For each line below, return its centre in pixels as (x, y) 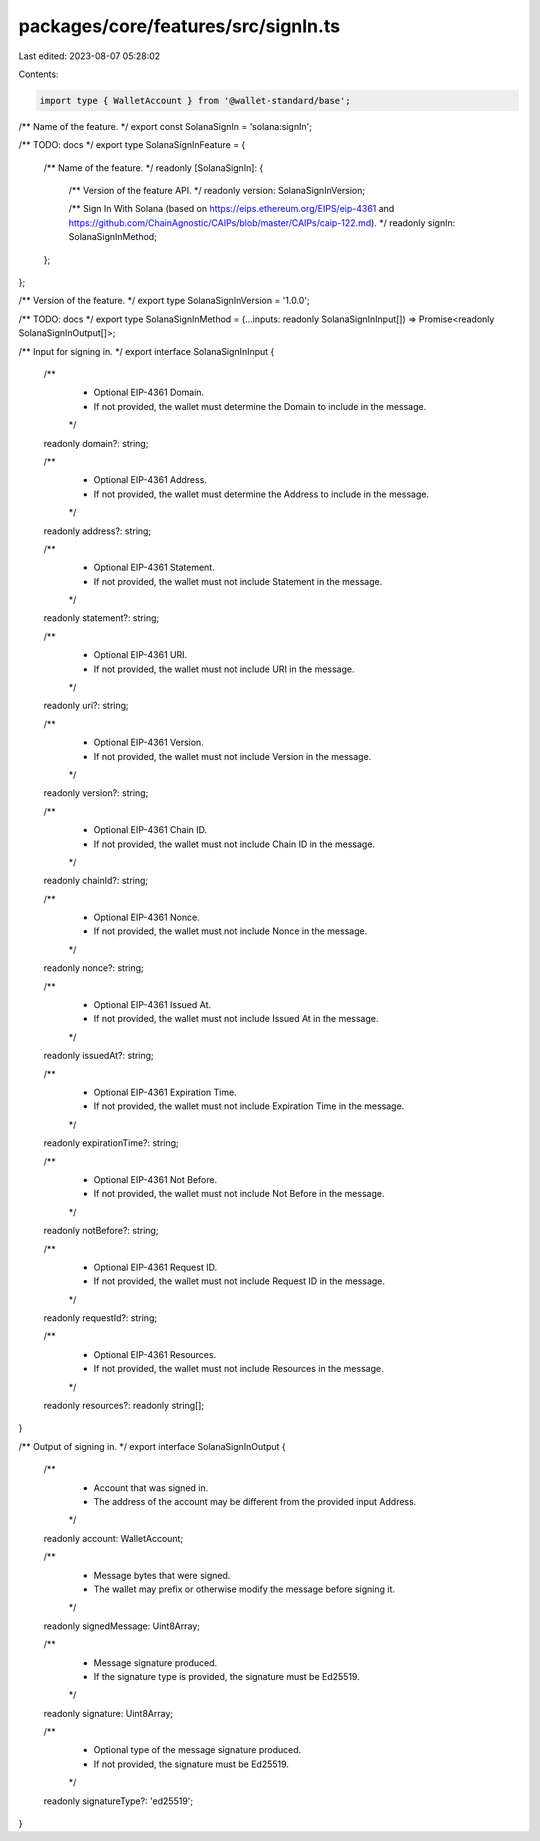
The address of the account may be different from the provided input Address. (255, 1501)
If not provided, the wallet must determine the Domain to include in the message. (260, 406)
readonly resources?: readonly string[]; (124, 1406)
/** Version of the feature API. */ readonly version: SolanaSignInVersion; (217, 191)
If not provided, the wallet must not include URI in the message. (224, 669)
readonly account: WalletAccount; (113, 1538)
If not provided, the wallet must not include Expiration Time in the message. (249, 1106)
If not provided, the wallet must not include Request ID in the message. (239, 1281)
